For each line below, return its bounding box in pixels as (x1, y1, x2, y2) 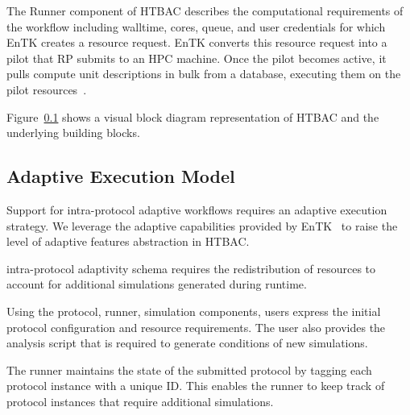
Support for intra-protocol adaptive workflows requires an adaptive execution (6, 201, 387, 218)
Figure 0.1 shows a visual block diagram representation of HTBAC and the (6, 108, 379, 125)
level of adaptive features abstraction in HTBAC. (6, 233, 250, 250)
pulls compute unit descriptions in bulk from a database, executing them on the (6, 65, 401, 82)
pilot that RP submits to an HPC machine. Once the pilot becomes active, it (6, 49, 387, 66)
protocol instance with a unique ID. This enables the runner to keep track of (6, 377, 385, 394)
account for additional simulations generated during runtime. (6, 276, 307, 293)
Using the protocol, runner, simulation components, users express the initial (6, 302, 381, 319)
